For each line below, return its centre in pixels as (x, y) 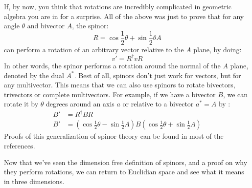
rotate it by (21, 104)
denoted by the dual (34, 75)
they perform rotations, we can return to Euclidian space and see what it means (124, 172)
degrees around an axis (80, 104)
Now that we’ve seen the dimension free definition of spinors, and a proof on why (126, 162)
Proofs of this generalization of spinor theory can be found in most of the (114, 136)
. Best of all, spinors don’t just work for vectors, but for (158, 75)
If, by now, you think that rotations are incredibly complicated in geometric (118, 6)
